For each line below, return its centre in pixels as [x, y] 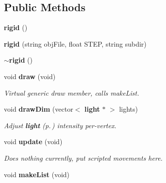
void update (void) [33, 141]
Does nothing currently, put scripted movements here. [83, 158]
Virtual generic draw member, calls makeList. [72, 92]
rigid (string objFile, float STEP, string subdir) [75, 43]
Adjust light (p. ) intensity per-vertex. [60, 125]
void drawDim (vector [39, 109]
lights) [128, 109]
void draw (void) [30, 76]
